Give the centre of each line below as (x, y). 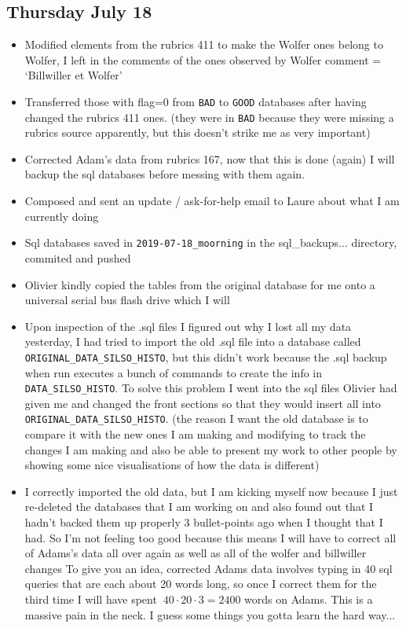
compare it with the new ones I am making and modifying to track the (195, 434)
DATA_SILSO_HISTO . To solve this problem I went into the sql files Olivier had (211, 388)
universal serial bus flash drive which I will (127, 300)
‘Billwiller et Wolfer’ (73, 75)
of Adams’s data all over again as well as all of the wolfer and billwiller (196, 553)
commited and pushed (78, 257)
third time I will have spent (91, 599)
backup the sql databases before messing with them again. (165, 174)
